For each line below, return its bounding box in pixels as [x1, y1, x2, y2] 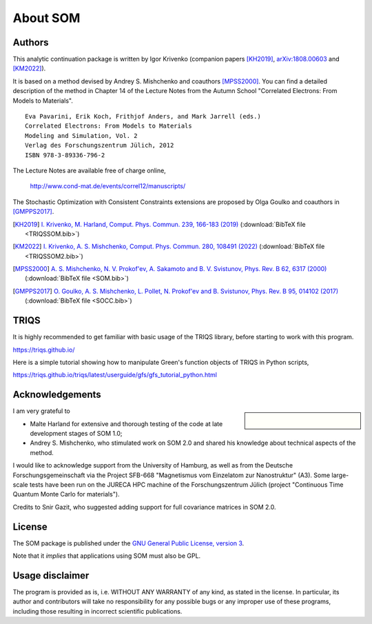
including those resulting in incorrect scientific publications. [12, 607, 183, 615]
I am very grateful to [12, 407, 70, 415]
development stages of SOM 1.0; [30, 430, 123, 438]
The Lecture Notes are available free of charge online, [12, 166, 167, 174]
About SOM [12, 10, 81, 26]
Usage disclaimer [12, 570, 90, 581]
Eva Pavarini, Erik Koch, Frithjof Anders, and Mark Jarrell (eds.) [25, 112, 261, 121]
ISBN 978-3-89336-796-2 [25, 151, 105, 159]
